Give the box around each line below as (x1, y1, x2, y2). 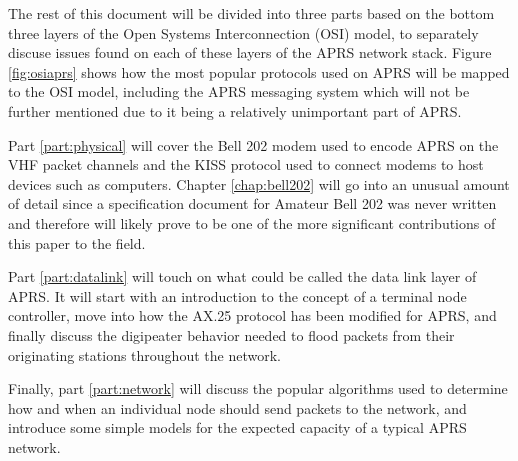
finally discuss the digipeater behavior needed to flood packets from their (8, 324, 455, 345)
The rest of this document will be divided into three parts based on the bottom (8, 3, 495, 23)
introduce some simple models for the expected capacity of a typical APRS (8, 417, 467, 438)
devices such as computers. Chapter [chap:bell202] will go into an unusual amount (8, 173, 510, 194)
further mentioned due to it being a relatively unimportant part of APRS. (8, 100, 462, 121)
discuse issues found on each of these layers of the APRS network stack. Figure (8, 42, 492, 63)
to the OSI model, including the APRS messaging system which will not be (8, 81, 470, 102)
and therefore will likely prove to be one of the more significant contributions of (8, 212, 496, 233)
